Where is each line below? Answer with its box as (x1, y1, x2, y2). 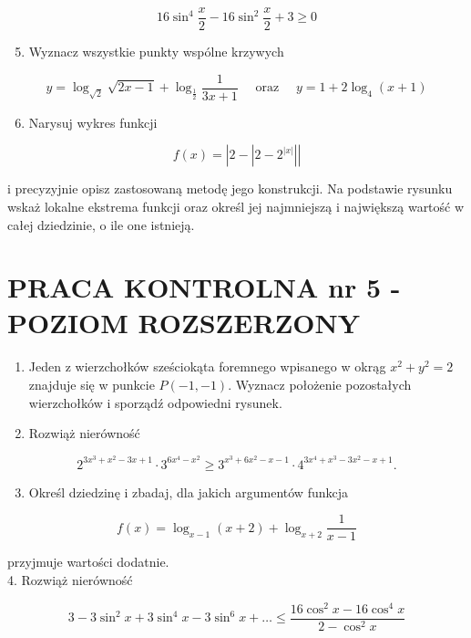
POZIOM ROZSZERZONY (7, 304, 361, 341)
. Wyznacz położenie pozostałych (228, 375, 412, 393)
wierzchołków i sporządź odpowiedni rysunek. (28, 392, 282, 412)
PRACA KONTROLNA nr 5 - (7, 268, 401, 306)
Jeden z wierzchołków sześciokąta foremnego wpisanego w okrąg (28, 357, 386, 376)
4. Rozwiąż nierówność (7, 570, 133, 590)
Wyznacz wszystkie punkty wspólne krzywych (28, 42, 284, 61)
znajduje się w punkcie (28, 375, 155, 393)
